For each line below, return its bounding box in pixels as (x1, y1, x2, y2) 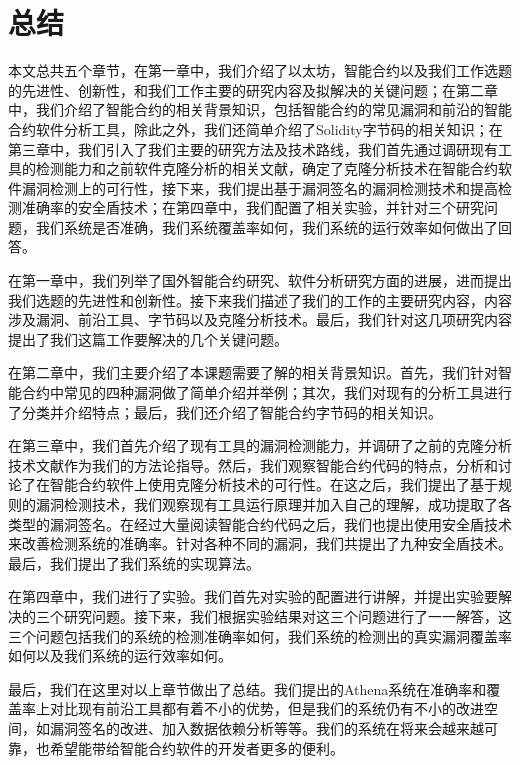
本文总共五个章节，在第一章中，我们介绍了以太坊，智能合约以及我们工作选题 (8, 60, 512, 81)
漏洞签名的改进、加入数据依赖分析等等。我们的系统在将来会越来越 (49, 717, 484, 738)
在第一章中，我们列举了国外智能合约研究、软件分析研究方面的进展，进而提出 (8, 270, 512, 291)
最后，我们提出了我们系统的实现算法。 (8, 552, 260, 573)
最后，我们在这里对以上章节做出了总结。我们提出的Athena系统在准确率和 (8, 678, 487, 699)
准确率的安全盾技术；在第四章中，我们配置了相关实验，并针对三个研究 (21, 197, 484, 218)
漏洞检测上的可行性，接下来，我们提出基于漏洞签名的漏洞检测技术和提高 (21, 177, 498, 198)
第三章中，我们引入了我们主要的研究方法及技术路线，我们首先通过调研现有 (8, 138, 498, 159)
